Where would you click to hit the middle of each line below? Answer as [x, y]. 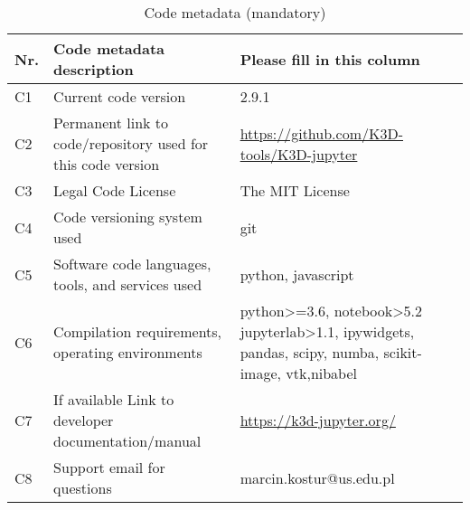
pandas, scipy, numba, [310, 352]
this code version [107, 164]
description [94, 69]
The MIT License [295, 190]
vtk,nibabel [322, 373]
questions [83, 488]
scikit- [403, 352]
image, [260, 373]
